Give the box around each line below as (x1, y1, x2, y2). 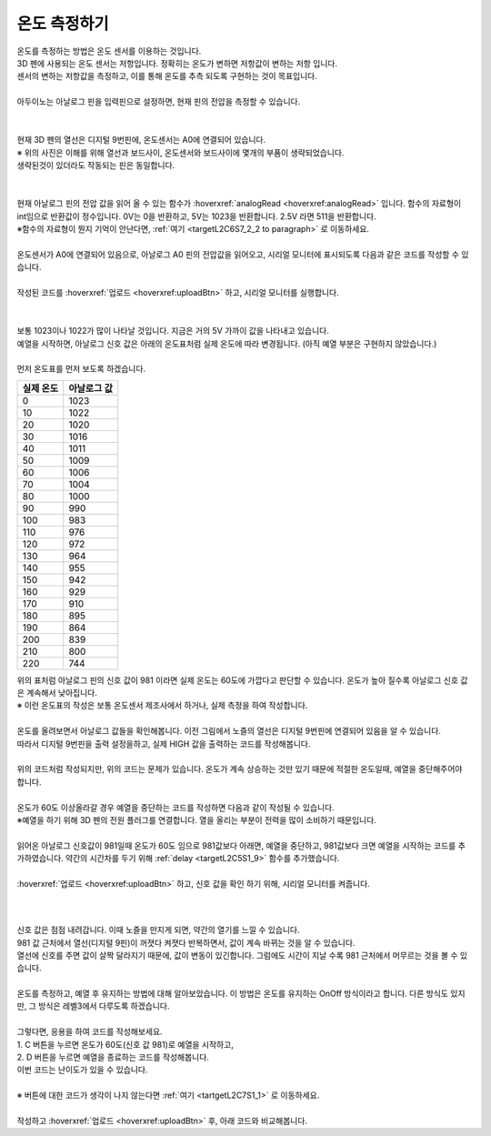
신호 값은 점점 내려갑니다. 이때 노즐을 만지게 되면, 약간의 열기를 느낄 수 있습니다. (16, 924, 300, 936)
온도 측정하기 (16, 14, 109, 34)
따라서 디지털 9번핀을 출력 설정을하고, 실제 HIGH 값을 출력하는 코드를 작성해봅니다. (16, 738, 311, 749)
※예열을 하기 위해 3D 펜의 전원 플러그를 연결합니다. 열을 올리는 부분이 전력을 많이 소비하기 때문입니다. (16, 815, 376, 825)
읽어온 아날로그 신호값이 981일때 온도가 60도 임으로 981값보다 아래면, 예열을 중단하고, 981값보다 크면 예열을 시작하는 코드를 (16, 839, 456, 850)
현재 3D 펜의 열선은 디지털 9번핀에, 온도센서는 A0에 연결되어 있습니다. (16, 135, 266, 146)
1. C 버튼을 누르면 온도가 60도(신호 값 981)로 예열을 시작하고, (16, 1039, 234, 1050)
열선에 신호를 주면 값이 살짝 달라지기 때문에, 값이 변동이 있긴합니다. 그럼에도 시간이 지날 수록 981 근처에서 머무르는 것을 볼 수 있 (16, 950, 468, 960)
